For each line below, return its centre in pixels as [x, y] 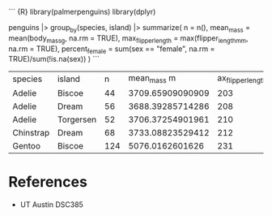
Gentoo [26, 145]
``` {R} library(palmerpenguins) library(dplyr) [82, 12]
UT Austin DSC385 [51, 204]
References [48, 181]
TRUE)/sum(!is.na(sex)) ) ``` [54, 59]
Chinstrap [31, 132]
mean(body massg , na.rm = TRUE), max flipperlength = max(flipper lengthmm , [128, 39]
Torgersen [77, 119]
